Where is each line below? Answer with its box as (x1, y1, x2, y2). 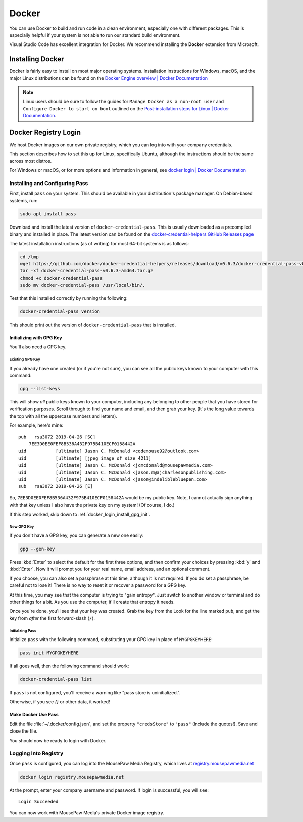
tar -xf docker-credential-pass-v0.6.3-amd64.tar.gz (20, 268, 154, 274)
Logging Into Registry (9, 750, 64, 757)
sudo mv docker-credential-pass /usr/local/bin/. (20, 282, 145, 288)
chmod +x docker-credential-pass (20, 275, 103, 281)
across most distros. (9, 158, 52, 164)
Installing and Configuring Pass (9, 180, 88, 187)
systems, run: (9, 197, 38, 203)
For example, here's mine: (9, 422, 64, 428)
